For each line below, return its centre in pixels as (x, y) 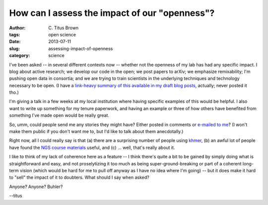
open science (62, 34)
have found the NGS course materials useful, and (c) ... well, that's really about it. (92, 147)
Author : (17, 28)
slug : (14, 48)
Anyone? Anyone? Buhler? (36, 187)
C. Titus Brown (64, 28)
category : (20, 56)
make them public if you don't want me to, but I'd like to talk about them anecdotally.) (96, 132)
